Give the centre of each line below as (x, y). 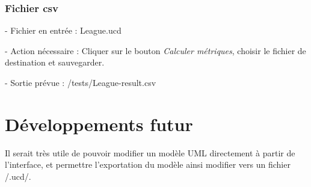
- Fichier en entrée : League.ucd (63, 30)
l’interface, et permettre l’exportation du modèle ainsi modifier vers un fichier (148, 164)
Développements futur (99, 124)
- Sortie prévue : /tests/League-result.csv (81, 82)
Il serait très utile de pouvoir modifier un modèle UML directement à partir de (150, 152)
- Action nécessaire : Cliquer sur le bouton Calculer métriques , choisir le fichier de (155, 50)
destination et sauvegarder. (55, 62)
